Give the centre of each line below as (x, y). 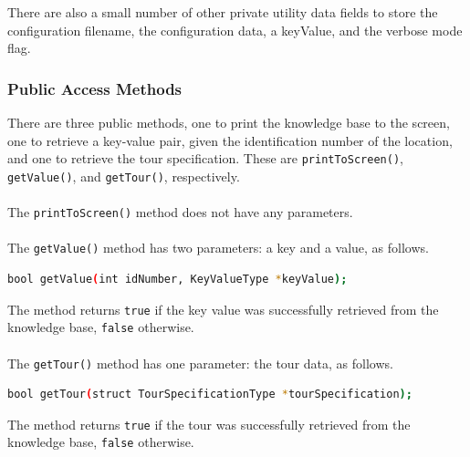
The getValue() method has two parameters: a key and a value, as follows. (218, 248)
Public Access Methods (95, 88)
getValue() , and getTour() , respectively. (124, 176)
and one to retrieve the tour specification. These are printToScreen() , (205, 158)
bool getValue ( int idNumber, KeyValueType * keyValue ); (178, 279)
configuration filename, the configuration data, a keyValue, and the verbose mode (235, 30)
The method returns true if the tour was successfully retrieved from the (209, 424)
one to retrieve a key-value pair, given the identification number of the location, (230, 140)
